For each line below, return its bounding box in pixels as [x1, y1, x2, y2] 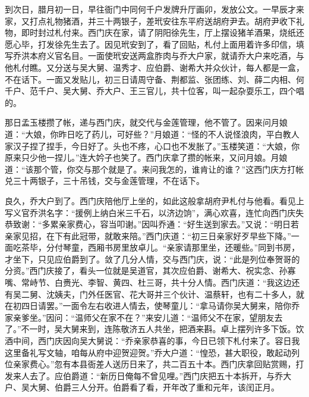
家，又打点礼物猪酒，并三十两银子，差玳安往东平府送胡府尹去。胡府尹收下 [5, 14, 296, 27]
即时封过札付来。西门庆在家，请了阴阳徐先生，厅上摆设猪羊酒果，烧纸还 [21, 26, 304, 39]
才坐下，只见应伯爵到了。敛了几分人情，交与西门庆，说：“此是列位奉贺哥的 [5, 252, 300, 265]
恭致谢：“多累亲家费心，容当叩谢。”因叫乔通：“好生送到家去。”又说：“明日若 [5, 218, 299, 230]
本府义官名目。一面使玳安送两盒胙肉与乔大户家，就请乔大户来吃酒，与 [29, 49, 304, 62]
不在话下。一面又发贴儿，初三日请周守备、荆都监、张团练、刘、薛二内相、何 [5, 73, 304, 85]
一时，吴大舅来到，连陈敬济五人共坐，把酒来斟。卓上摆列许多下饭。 [29, 323, 296, 335]
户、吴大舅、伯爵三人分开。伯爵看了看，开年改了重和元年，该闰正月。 [5, 381, 279, 393]
